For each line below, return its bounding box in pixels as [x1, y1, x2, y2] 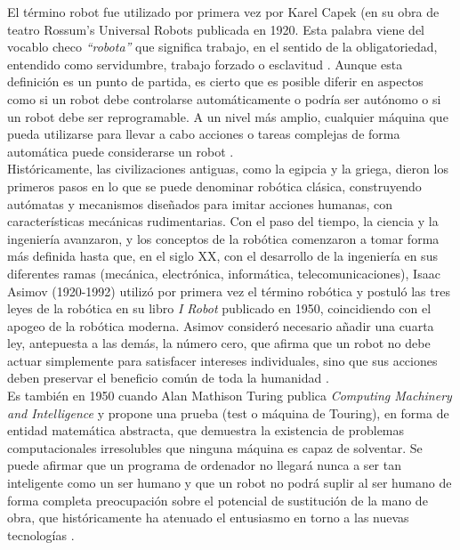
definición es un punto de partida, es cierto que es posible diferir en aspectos [7, 72, 424, 91]
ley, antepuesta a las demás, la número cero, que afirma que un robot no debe [7, 334, 431, 352]
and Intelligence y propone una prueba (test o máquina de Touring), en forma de [7, 403, 449, 422]
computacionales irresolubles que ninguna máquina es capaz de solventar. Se [7, 438, 423, 457]
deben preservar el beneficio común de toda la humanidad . [7, 368, 329, 387]
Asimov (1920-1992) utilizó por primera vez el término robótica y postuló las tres [7, 281, 450, 300]
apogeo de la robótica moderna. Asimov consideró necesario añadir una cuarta [7, 316, 434, 335]
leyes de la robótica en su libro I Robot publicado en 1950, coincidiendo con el [7, 299, 432, 318]
